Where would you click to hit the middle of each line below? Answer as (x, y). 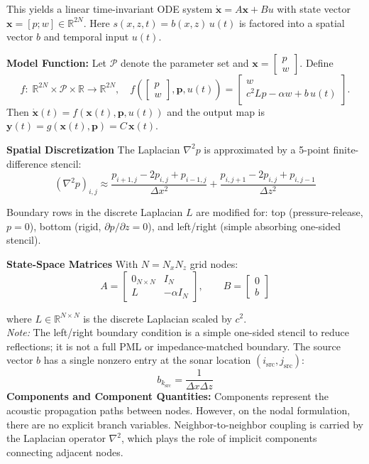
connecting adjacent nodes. (65, 452)
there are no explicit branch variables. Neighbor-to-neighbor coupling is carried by (185, 424)
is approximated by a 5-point (267, 149)
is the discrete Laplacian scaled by (158, 318)
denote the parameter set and (185, 62)
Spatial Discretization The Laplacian (93, 149)
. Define (316, 62)
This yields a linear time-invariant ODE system (110, 9)
